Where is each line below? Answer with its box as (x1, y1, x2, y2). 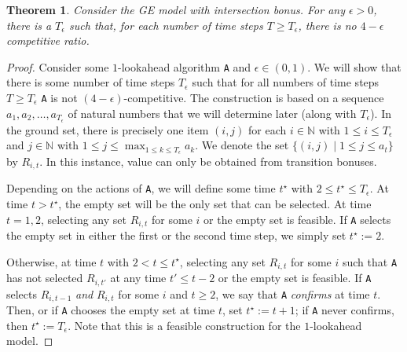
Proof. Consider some (6, 58, 109, 75)
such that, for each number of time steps (69, 16, 263, 33)
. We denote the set (195, 137, 289, 153)
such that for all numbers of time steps (192, 74, 379, 90)
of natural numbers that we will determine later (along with (68, 104, 357, 121)
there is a (6, 16, 52, 33)
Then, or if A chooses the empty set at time (6, 302, 215, 318)
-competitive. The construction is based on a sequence (123, 90, 384, 106)
